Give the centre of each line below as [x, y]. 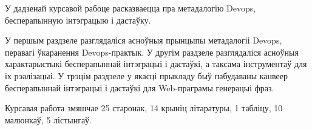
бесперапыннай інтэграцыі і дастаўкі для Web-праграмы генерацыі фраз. [140, 87]
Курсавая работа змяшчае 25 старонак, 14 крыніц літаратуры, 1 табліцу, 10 [144, 108]
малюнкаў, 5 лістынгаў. [49, 119]
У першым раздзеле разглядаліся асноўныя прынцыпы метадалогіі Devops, [144, 40]
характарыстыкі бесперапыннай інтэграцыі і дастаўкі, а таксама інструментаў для [156, 64]
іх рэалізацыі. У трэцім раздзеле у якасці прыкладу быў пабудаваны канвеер [146, 75]
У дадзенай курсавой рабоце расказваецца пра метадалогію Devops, [131, 8]
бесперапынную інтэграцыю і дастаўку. [78, 20]
